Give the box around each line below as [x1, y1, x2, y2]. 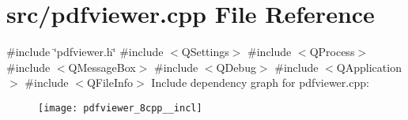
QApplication [336, 58, 402, 75]
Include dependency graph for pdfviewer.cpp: [151, 74, 369, 91]
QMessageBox [68, 58, 136, 75]
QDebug [216, 58, 256, 75]
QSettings [181, 43, 229, 60]
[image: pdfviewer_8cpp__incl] [38, 102, 202, 114]
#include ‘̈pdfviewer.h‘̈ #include [6, 43, 164, 60]
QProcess [309, 43, 355, 60]
